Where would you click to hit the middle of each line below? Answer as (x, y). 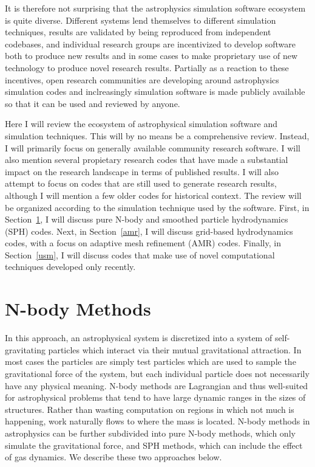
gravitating (25, 349)
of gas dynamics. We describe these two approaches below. (113, 457)
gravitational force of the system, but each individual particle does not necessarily (157, 373)
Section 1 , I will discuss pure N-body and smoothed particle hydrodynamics (147, 219)
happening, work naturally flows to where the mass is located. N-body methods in (157, 421)
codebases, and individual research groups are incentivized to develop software (150, 43)
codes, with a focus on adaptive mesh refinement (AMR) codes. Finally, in (143, 243)
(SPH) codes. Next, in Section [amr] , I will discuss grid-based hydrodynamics (149, 231)
